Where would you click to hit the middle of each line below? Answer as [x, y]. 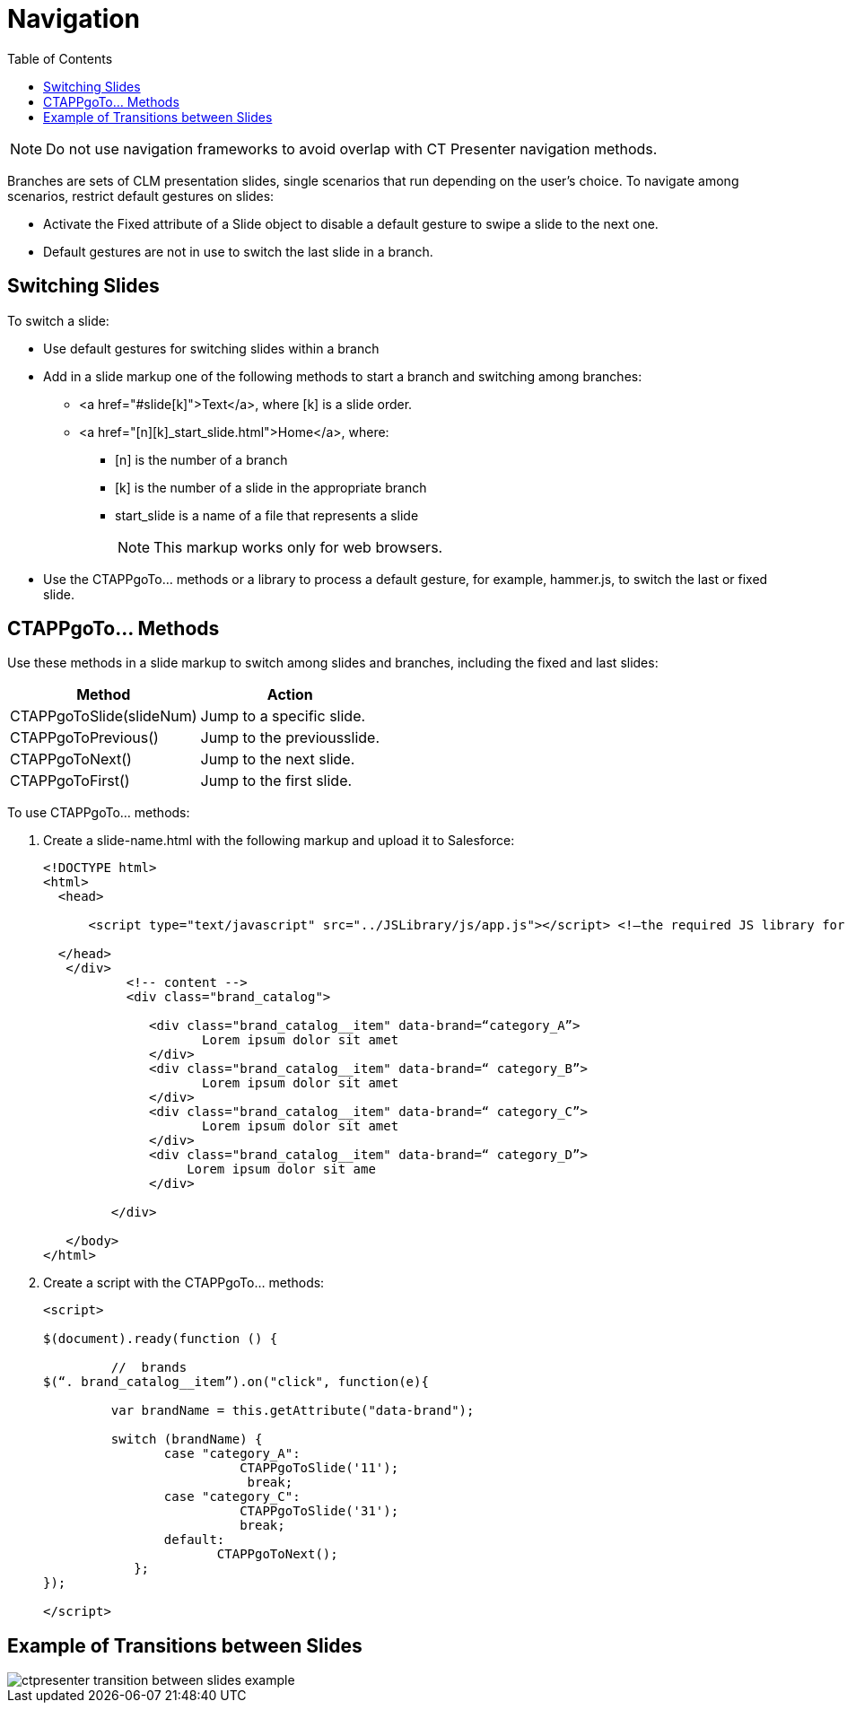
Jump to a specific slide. [283, 716]
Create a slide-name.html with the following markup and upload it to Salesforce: [279, 841]
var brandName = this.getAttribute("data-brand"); [293, 1411]
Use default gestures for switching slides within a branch [211, 348]
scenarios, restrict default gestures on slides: [141, 196]
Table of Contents [60, 58]
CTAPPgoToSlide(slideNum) [104, 716]
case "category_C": [232, 1497]
